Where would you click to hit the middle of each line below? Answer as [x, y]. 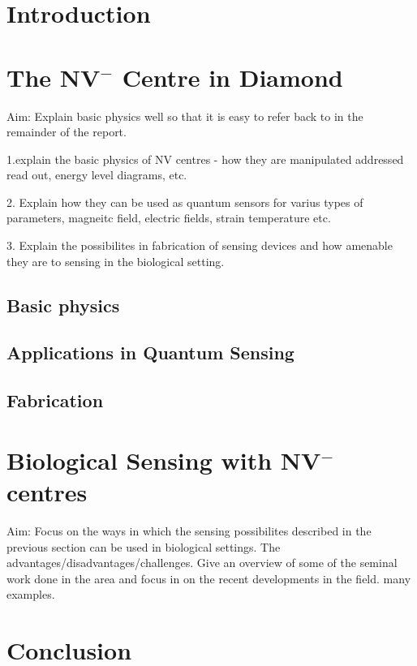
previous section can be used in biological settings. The [144, 546]
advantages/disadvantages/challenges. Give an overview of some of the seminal [202, 563]
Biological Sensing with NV [164, 460]
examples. [31, 594]
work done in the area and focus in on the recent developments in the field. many [209, 578]
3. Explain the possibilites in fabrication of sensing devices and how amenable [200, 245]
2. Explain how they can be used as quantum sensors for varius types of [185, 202]
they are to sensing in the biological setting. [116, 261]
